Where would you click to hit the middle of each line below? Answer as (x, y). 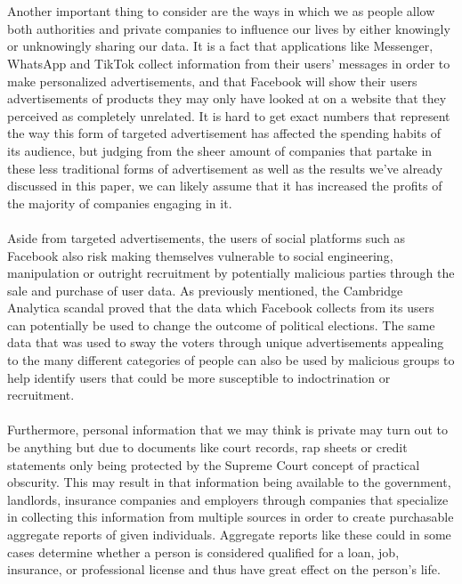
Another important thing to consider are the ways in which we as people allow (221, 11)
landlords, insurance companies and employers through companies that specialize (228, 499)
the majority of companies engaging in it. (120, 203)
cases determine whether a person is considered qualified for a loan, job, (203, 552)
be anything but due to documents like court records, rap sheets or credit (207, 447)
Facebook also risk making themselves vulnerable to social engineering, (200, 255)
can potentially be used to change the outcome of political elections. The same (221, 324)
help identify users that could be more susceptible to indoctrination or (199, 377)
